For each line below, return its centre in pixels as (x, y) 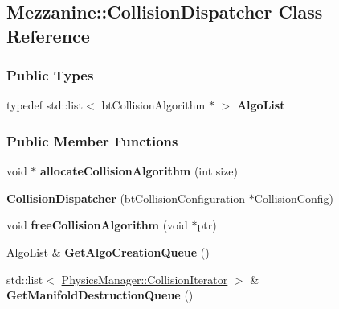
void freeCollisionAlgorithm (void (97, 225)
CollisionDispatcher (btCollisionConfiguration (126, 198)
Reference (48, 35)
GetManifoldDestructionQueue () (100, 295)
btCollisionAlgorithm (153, 105)
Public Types (50, 75)
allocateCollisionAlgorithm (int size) (139, 171)
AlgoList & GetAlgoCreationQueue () (108, 251)
